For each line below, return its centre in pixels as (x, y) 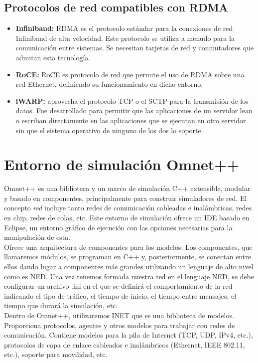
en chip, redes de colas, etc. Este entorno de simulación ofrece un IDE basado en (127, 218)
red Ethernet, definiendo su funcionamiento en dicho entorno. (109, 84)
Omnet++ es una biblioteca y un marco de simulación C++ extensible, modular (127, 188)
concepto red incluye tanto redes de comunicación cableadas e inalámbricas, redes (128, 208)
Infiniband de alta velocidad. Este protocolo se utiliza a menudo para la (125, 38)
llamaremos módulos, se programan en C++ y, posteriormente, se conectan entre (128, 257)
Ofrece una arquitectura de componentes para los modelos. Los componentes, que (128, 247)
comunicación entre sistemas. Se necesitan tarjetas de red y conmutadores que (135, 48)
